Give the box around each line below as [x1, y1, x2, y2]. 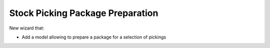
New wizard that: [9, 25, 44, 31]
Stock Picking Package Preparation [9, 7, 158, 18]
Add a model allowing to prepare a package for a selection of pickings [21, 34, 166, 40]
